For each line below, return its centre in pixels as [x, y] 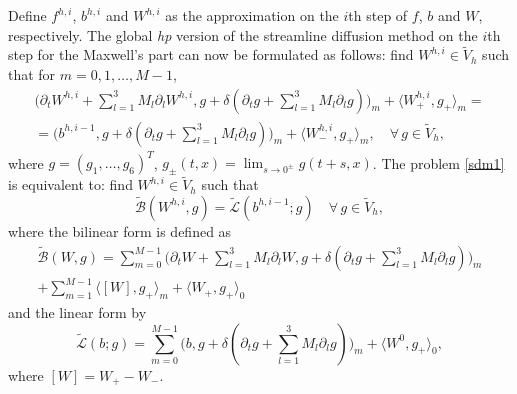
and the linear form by [77, 311]
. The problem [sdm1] [438, 162]
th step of [378, 15]
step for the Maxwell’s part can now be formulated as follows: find [211, 54]
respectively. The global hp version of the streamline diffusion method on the [243, 34]
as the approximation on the [252, 15]
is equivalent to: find [70, 184]
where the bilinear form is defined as [120, 230]
